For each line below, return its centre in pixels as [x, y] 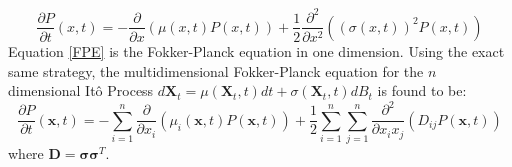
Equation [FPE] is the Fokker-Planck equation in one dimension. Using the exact [256, 50]
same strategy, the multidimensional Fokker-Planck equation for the [216, 70]
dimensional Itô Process [81, 90]
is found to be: [422, 90]
